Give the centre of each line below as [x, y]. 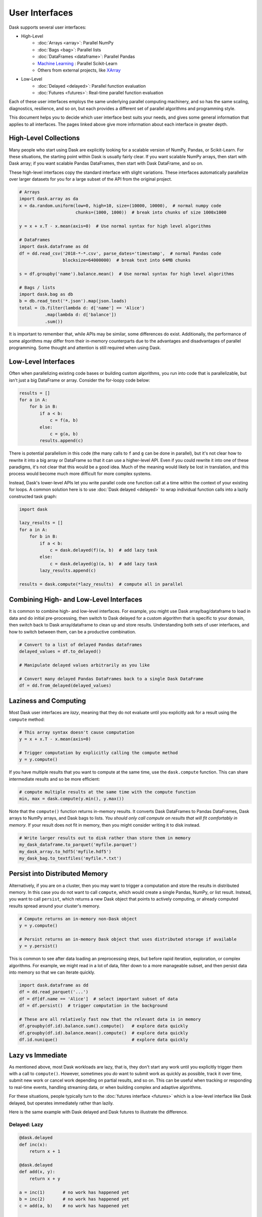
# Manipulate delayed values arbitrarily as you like [84, 665]
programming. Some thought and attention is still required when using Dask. [85, 348]
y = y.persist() [39, 946]
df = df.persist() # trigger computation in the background [93, 1006]
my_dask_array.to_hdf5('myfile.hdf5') [65, 851]
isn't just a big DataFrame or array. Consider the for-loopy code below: [80, 380]
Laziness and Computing [47, 701]
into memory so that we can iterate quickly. [52, 972]
